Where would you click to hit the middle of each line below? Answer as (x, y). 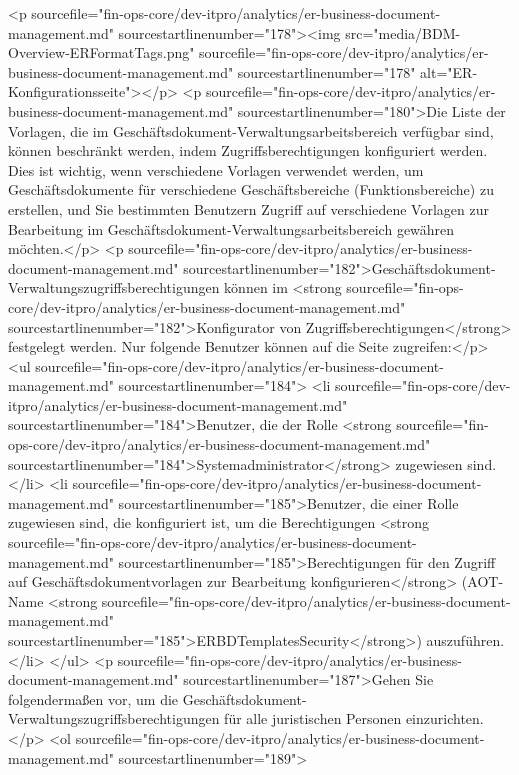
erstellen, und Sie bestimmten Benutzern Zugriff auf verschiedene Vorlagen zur (248, 208)
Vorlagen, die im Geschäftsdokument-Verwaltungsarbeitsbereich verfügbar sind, (251, 130)
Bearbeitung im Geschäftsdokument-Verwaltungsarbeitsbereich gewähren (231, 228)
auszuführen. (465, 640)
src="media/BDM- (403, 32)
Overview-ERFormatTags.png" (101, 52)
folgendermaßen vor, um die (93, 698)
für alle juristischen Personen (313, 718)
